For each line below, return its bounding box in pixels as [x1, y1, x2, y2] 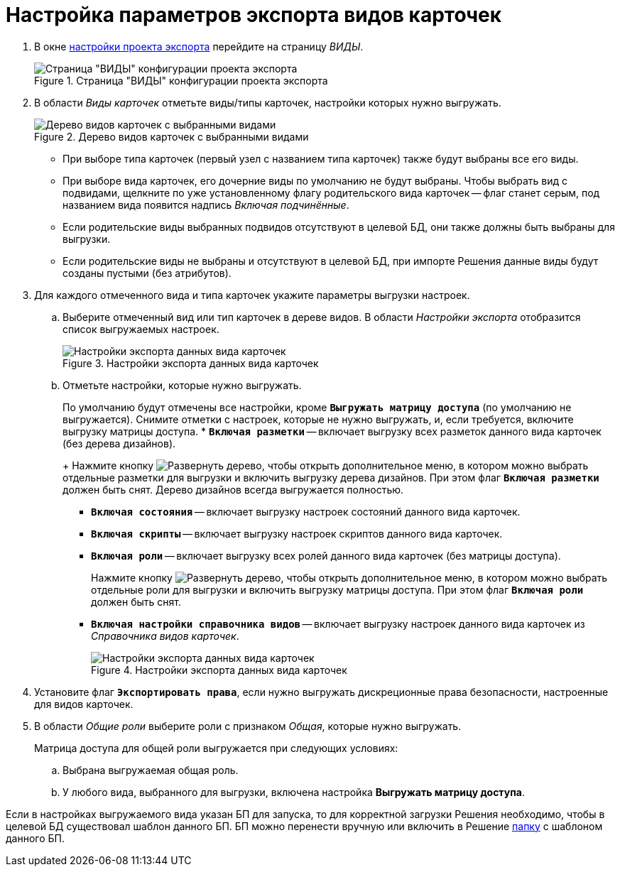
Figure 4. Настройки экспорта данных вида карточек [91, 663, 347, 676]
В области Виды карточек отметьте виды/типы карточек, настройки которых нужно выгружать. [34, 96, 501, 109]
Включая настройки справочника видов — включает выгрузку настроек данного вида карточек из [91, 617, 585, 630]
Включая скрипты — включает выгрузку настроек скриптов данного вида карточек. [91, 527, 503, 540]
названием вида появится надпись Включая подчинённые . [62, 198, 349, 211]
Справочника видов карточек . [91, 629, 239, 642]
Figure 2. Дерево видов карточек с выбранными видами [34, 130, 309, 143]
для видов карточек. [34, 697, 134, 710]
